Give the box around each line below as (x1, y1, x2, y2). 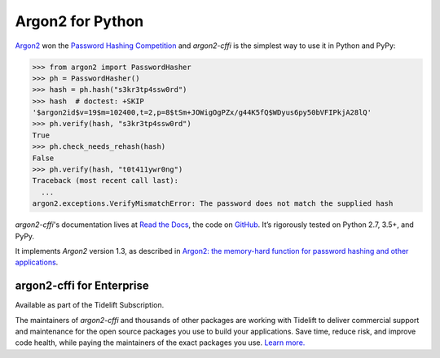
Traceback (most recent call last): (32, 176, 179, 186)
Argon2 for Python (15, 12, 144, 30)
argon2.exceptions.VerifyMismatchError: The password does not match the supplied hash (32, 199, 394, 208)
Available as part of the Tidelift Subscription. (15, 300, 165, 310)
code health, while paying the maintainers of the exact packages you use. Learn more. (15, 338, 306, 347)
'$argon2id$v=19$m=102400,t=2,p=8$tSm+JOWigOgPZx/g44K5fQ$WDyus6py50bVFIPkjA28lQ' (32, 108, 372, 117)
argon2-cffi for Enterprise (15, 279, 150, 293)
